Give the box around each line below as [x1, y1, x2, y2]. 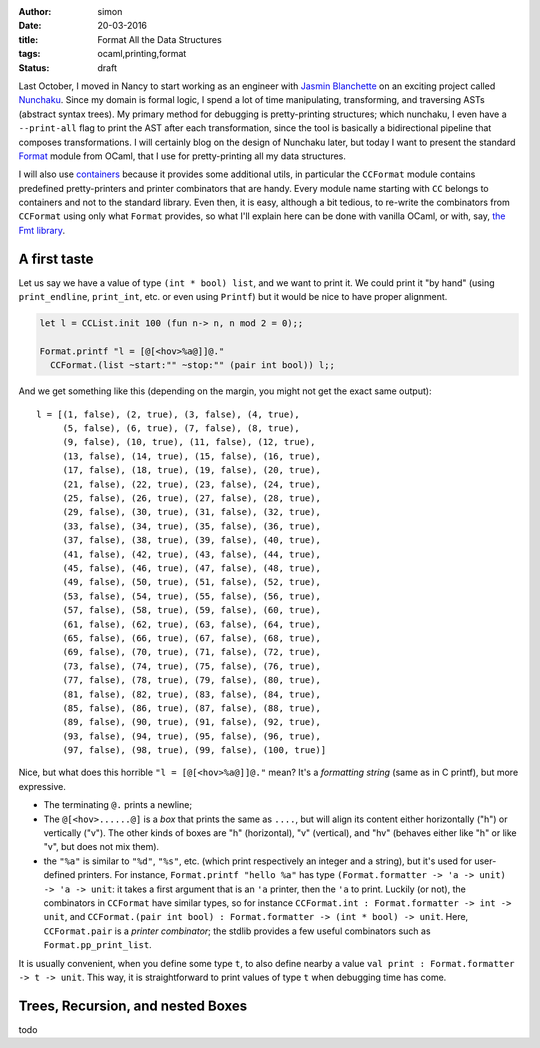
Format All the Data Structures [97, 33, 222, 45]
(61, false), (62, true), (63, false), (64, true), [62, 618, 322, 630]
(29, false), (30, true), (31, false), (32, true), [62, 506, 322, 518]
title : [18, 33, 39, 45]
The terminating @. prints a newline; [43, 799, 193, 811]
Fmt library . [18, 224, 65, 236]
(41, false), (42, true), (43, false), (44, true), [62, 548, 322, 560]
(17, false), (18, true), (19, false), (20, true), [62, 465, 322, 476]
